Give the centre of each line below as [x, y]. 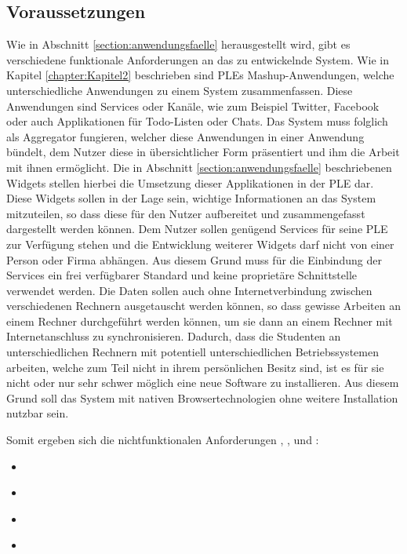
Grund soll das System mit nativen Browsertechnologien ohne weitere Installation [202, 397]
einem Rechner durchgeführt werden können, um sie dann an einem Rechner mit [200, 321]
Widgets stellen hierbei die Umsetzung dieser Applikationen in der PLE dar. [190, 182]
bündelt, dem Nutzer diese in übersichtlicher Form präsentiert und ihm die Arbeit [203, 152]
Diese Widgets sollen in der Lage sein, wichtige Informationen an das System [191, 198]
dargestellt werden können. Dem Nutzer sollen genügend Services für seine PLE [197, 229]
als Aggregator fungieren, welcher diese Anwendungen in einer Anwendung [185, 136]
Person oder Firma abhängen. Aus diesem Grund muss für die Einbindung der [194, 259]
